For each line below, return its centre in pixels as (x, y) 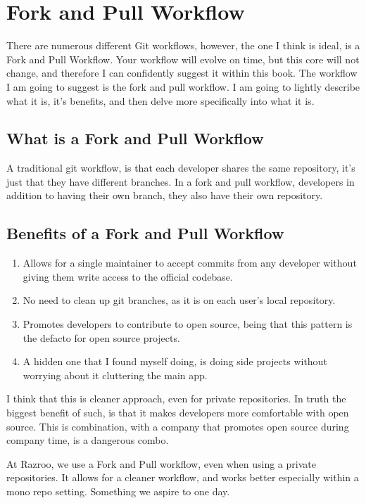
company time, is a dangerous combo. (88, 440)
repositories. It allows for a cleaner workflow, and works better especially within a (183, 477)
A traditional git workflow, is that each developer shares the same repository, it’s (181, 168)
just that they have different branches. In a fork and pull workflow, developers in (181, 181)
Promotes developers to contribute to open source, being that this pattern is (188, 324)
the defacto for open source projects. (101, 337)
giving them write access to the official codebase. (128, 276)
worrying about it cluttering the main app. (115, 375)
